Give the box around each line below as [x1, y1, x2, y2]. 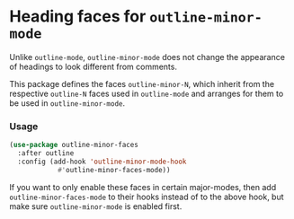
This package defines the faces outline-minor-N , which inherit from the [9, 78, 275, 89]
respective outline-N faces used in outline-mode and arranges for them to [9, 88, 284, 99]
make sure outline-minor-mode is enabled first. [9, 200, 183, 212]
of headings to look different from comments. [9, 61, 178, 72]
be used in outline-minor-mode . [9, 97, 126, 109]
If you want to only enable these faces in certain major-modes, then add [9, 181, 277, 192]
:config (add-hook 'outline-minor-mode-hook [17, 157, 187, 166]
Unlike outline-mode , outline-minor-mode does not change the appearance [9, 51, 286, 62]
